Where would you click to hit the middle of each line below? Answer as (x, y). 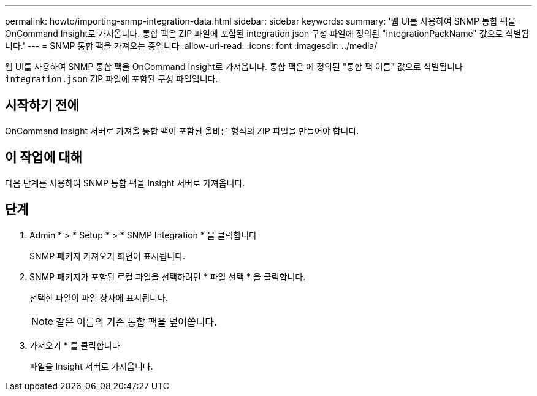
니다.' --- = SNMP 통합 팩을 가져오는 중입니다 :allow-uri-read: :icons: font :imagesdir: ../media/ (191, 46)
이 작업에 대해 (44, 158)
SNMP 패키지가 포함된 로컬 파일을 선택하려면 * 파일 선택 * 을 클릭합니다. (168, 276)
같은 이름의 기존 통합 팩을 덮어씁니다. (136, 322)
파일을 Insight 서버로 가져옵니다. (91, 366)
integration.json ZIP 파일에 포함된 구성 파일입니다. (112, 79)
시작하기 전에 (42, 105)
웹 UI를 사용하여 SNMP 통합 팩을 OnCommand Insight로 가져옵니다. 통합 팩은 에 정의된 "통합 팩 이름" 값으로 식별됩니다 (234, 67)
